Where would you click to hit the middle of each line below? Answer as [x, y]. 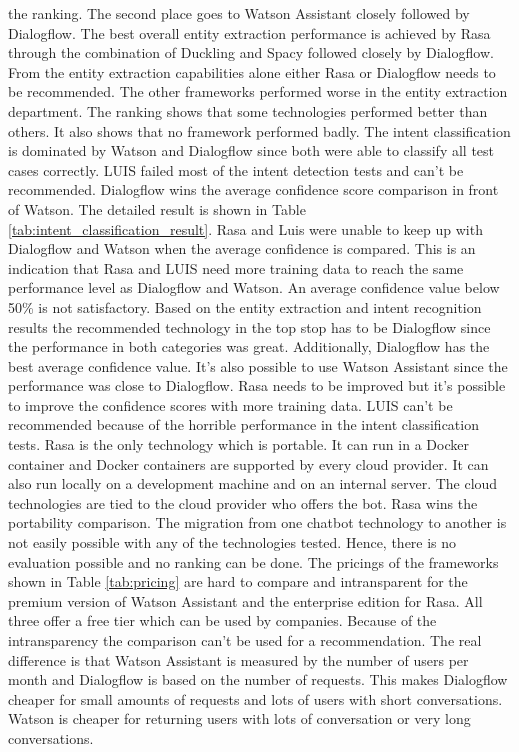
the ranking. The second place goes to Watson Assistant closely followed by [239, 13]
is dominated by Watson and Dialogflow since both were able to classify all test [251, 150]
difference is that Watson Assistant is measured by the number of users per [238, 659]
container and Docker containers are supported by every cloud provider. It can [248, 463]
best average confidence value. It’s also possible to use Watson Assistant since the [258, 365]
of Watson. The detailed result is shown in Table [157, 208]
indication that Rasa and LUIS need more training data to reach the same [236, 267]
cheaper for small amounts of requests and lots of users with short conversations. [255, 698]
